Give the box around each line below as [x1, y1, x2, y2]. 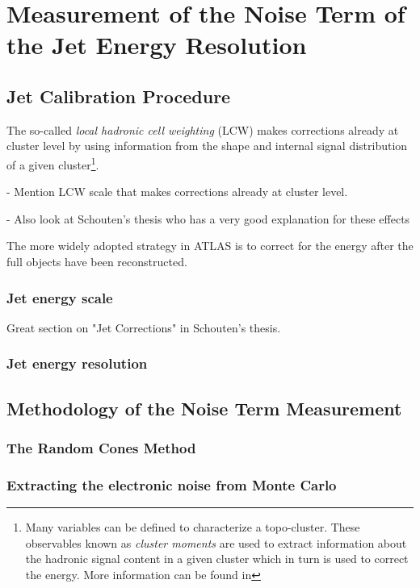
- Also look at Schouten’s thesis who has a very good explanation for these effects [6, 210, 410, 227]
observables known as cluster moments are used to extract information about [25, 534, 407, 551]
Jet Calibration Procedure [6, 83, 231, 108]
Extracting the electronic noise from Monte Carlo [6, 474, 337, 494]
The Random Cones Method [6, 437, 196, 457]
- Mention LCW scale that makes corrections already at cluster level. [6, 183, 348, 200]
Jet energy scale [6, 287, 113, 307]
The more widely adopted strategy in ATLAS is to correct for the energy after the [6, 237, 414, 254]
